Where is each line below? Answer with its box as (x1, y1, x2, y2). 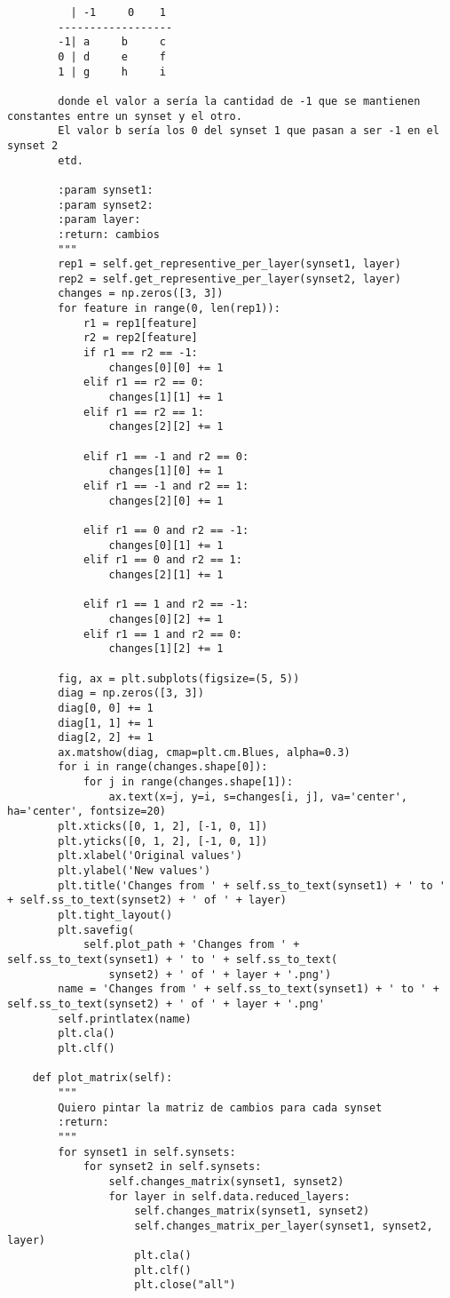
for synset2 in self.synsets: (83, 1160, 262, 1174)
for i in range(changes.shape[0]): (58, 760, 268, 774)
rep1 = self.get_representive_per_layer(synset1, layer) (58, 258, 401, 271)
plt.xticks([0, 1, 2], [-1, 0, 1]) (58, 820, 268, 833)
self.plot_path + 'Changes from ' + (83, 938, 300, 952)
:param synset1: (58, 183, 154, 196)
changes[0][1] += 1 (108, 538, 224, 552)
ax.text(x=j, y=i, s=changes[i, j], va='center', (108, 790, 408, 803)
